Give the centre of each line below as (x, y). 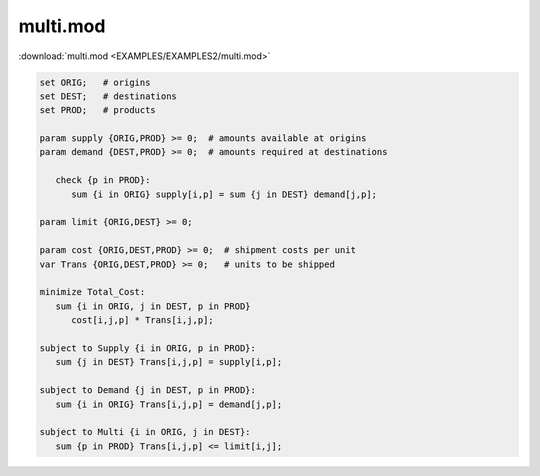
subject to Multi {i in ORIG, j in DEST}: (145, 432)
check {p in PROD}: (103, 180)
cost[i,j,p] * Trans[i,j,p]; (142, 320)
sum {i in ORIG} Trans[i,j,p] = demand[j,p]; (169, 404)
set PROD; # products (98, 110)
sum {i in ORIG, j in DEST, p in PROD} (153, 306)
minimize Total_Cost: (92, 292)
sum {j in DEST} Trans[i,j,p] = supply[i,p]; (169, 362)
